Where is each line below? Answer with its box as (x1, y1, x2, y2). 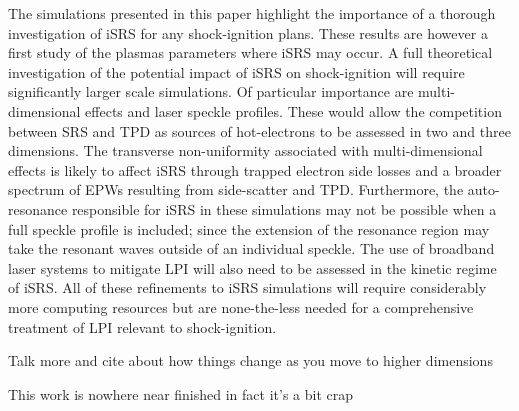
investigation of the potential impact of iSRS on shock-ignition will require (8, 61, 465, 82)
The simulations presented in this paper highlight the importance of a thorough (8, 3, 496, 23)
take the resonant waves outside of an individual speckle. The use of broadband (8, 238, 495, 259)
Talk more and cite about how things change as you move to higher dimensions (8, 350, 493, 371)
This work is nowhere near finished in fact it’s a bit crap (8, 383, 354, 404)
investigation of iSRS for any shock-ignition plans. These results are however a (8, 22, 488, 43)
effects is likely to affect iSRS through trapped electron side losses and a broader (8, 159, 502, 180)
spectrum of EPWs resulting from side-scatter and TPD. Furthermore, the (8, 179, 464, 200)
